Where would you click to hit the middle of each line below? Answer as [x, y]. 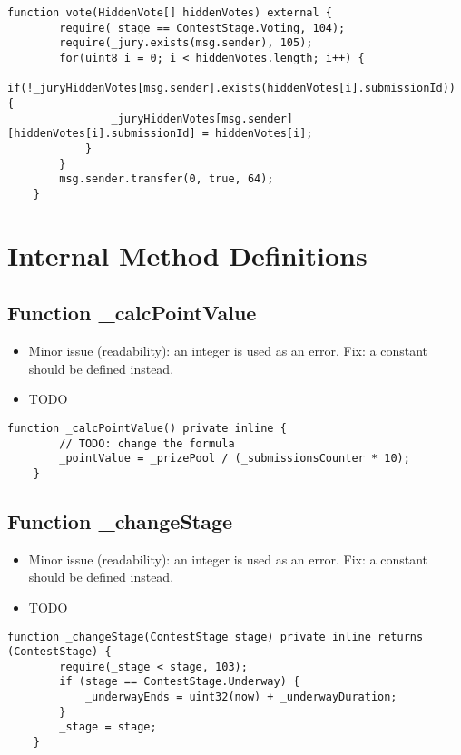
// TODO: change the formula [147, 443]
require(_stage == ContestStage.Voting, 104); [202, 28]
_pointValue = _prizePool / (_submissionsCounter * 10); [235, 459]
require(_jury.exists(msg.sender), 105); [186, 43]
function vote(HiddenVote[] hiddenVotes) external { [170, 13]
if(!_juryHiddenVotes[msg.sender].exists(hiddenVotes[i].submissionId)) [231, 88]
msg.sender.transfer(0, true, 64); [167, 179]
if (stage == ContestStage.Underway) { [180, 682]
